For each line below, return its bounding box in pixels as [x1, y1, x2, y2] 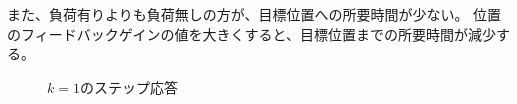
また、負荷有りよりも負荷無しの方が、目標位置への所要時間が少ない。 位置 [7, 4, 502, 24]
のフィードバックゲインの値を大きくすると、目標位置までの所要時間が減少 [7, 23, 496, 44]
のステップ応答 [79, 76, 178, 97]
